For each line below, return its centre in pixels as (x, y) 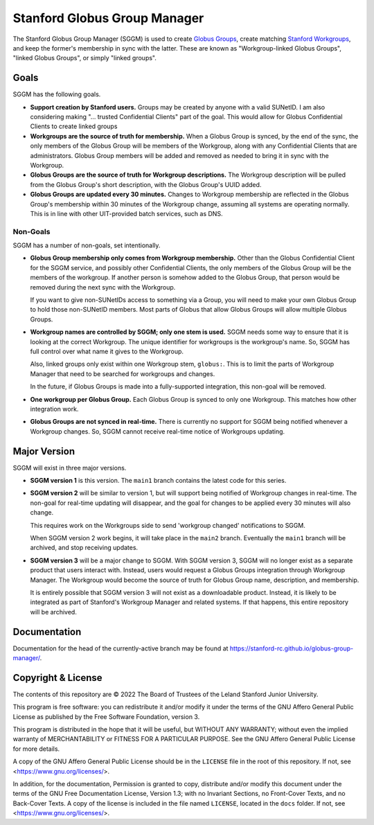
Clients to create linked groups (74, 126)
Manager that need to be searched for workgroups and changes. (123, 373)
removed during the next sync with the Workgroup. (103, 287)
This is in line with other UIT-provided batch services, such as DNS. (126, 213)
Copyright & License (58, 678)
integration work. (54, 409)
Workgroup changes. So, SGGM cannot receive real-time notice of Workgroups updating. (158, 431)
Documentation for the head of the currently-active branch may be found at (121, 648)
